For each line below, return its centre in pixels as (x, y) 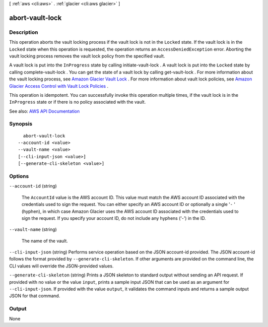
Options (19, 176)
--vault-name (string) (33, 229)
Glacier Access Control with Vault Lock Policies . (59, 86)
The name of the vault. (45, 241)
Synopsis (21, 124)
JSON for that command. (35, 296)
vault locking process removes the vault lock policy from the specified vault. (87, 56)
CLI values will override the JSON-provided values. (61, 266)
